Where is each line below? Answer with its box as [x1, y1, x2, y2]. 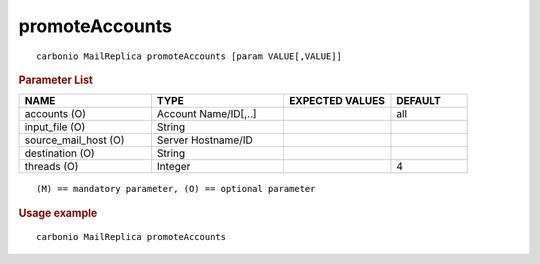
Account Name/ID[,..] [156, 107, 257, 121]
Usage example [18, 206, 98, 220]
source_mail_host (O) [24, 133, 125, 147]
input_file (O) [24, 120, 86, 134]
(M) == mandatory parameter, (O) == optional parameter [36, 183, 316, 195]
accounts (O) [24, 107, 87, 121]
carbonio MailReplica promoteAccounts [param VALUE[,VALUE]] [36, 50, 342, 62]
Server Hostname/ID [156, 133, 254, 147]
